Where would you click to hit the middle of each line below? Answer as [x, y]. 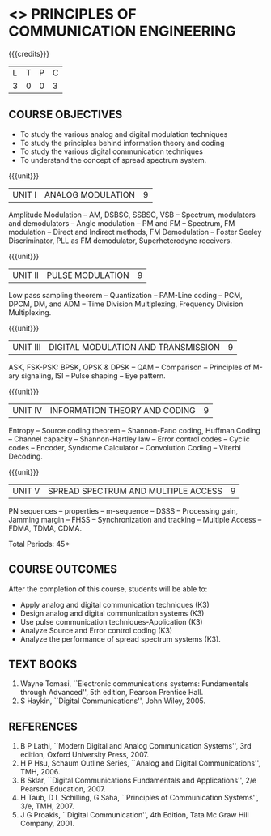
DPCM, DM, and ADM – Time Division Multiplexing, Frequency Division [126, 304]
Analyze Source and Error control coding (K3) [96, 630]
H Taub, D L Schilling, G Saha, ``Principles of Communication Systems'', [139, 798]
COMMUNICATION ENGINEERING [122, 31]
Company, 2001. [47, 824]
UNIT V [26, 491]
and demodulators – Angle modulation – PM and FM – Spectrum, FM [122, 223]
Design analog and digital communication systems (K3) [112, 613]
